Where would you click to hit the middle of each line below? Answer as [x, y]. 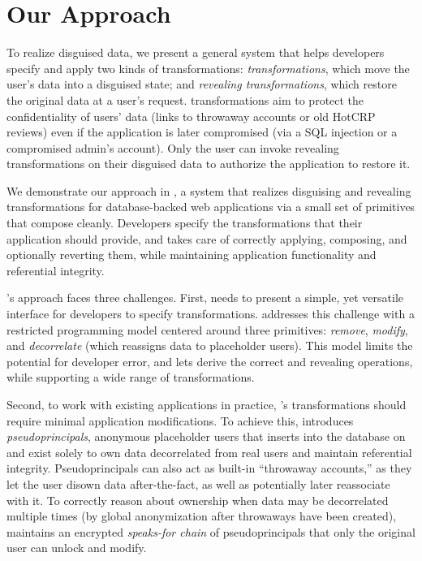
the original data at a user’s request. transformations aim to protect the [185, 99]
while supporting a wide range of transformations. [131, 377]
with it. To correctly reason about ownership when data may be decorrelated [198, 500]
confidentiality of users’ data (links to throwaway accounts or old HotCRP [191, 116]
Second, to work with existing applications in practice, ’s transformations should [207, 404]
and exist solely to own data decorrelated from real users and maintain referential [209, 452]
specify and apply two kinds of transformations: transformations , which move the [208, 68]
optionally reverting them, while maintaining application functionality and [192, 255]
